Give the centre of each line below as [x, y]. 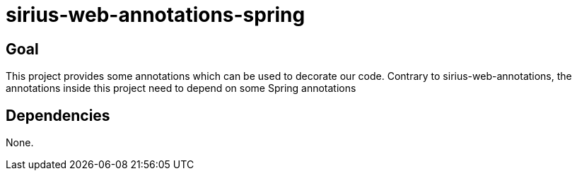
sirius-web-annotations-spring [156, 15]
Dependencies [58, 115]
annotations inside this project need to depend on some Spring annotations [181, 88]
